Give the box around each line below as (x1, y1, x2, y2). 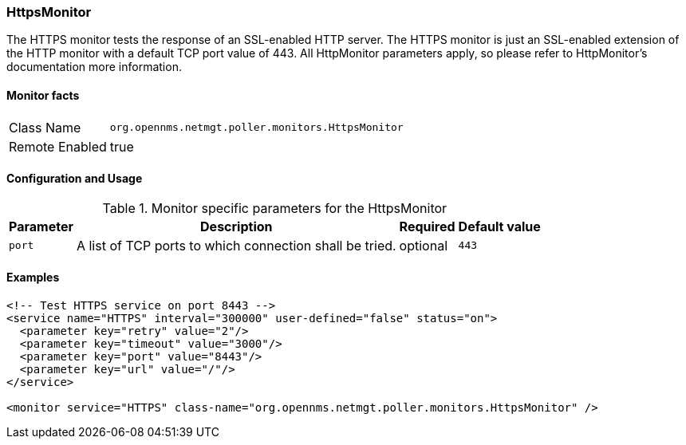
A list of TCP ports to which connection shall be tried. (76, 237, 396, 254)
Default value (458, 218, 541, 234)
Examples (6, 270, 60, 285)
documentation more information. (6, 60, 182, 74)
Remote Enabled (9, 138, 107, 155)
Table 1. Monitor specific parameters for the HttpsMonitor (102, 199, 447, 216)
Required (399, 218, 455, 234)
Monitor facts (6, 88, 80, 102)
